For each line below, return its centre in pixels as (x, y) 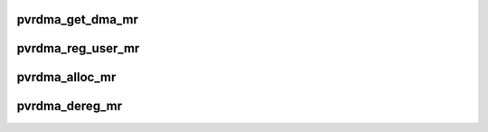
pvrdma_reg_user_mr (78, 48)
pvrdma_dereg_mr (70, 106)
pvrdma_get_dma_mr (78, 19)
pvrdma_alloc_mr (66, 77)
